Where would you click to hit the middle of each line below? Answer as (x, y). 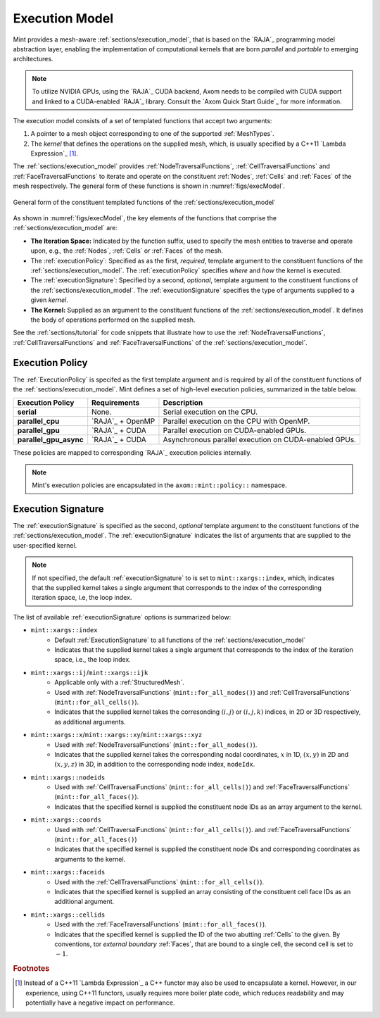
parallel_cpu (38, 421)
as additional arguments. (90, 722)
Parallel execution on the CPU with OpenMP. (236, 421)
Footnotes (31, 969)
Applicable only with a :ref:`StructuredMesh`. (119, 682)
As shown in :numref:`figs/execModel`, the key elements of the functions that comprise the (145, 218)
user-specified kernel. (45, 545)
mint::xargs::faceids (68, 872)
